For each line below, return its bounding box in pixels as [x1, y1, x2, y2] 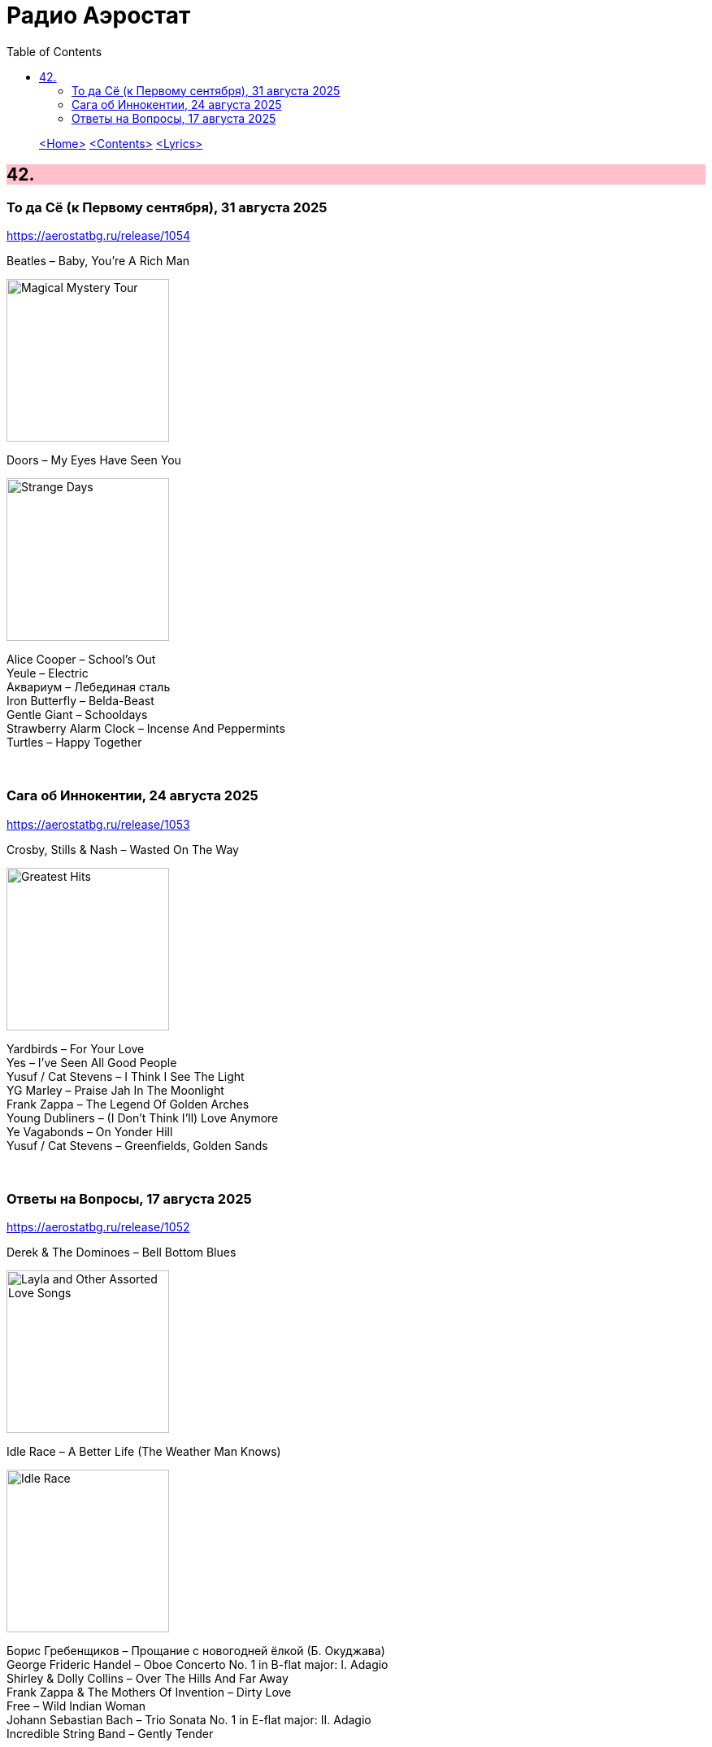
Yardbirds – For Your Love [7, 1041, 145, 1056]
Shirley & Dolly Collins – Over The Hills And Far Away [7, 1671, 289, 1686]
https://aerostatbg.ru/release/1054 [7, 228, 190, 242]
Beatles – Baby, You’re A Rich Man [7, 253, 190, 268]
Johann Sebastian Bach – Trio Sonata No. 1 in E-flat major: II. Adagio [7, 1713, 371, 1727]
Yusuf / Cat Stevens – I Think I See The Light [7, 1069, 245, 1083]
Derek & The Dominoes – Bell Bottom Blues [7, 1245, 237, 1260]
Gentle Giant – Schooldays [7, 707, 148, 721]
